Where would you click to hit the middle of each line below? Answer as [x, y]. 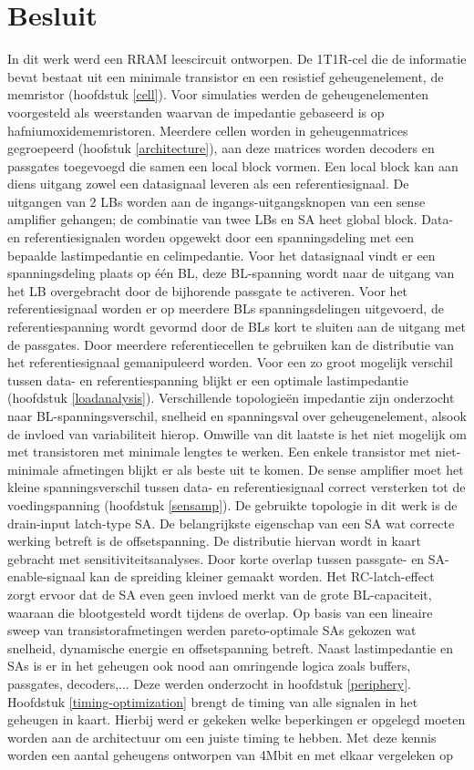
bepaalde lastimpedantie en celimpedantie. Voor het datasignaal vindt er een [222, 255]
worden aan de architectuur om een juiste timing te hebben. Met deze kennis [222, 737]
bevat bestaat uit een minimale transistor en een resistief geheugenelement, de [226, 76]
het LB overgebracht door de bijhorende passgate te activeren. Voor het [208, 290]
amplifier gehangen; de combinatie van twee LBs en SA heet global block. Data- [231, 219]
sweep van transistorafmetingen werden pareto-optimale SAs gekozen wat [212, 630]
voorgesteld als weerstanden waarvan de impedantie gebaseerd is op [196, 112]
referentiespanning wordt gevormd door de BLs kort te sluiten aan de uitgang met [237, 327]
